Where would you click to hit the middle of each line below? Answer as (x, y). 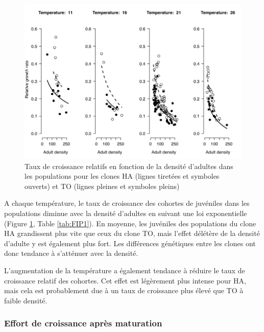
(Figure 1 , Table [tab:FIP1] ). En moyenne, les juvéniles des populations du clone (130, 223)
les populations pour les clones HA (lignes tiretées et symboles (122, 176)
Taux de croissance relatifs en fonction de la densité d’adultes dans (129, 166)
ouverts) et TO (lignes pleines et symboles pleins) (102, 186)
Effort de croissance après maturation (83, 323)
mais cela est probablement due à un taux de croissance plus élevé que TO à (124, 290)
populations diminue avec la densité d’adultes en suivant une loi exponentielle (126, 213)
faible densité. (26, 300)
